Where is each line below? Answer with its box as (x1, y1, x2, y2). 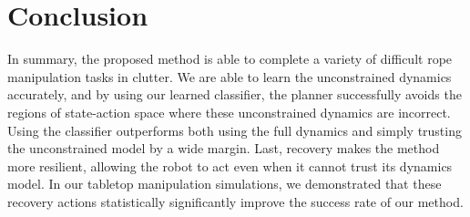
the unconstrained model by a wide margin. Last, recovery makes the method (7, 139, 440, 158)
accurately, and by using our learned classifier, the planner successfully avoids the (7, 85, 462, 104)
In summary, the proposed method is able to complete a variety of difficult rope (7, 49, 453, 68)
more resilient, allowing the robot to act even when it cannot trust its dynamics (7, 156, 453, 175)
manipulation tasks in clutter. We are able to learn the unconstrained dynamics (7, 67, 452, 86)
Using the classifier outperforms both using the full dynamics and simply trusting (7, 120, 462, 139)
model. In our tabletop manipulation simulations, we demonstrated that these (7, 174, 442, 193)
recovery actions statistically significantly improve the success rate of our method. (7, 191, 464, 211)
